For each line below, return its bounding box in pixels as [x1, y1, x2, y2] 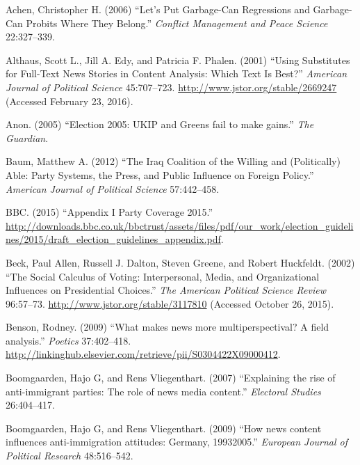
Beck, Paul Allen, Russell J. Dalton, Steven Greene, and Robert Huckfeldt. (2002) [6, 255, 355, 269]
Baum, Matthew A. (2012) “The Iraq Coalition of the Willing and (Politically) [6, 154, 341, 168]
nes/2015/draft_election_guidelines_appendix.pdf [6, 232, 221, 246]
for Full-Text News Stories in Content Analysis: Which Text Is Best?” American [6, 66, 347, 81]
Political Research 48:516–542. [6, 448, 133, 463]
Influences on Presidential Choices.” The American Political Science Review [6, 283, 326, 297]
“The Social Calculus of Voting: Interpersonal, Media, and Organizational [6, 269, 320, 283]
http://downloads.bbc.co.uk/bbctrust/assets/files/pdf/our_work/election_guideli [6, 218, 354, 232]
